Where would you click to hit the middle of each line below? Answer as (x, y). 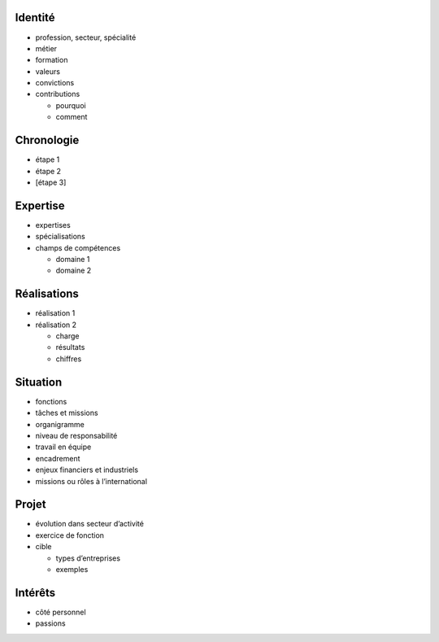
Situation (39, 382)
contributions (58, 94)
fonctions (51, 401)
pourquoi (71, 105)
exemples (72, 569)
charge (67, 336)
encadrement (58, 458)
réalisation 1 (55, 313)
